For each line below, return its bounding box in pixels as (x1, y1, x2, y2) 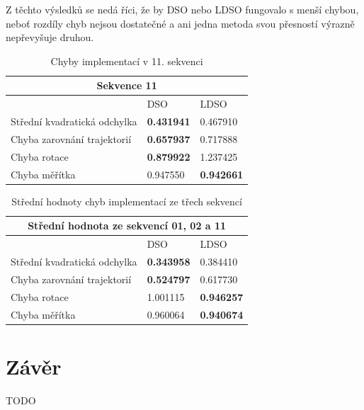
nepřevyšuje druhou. (6, 30, 94, 45)
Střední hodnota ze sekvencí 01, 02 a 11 (28, 218, 227, 233)
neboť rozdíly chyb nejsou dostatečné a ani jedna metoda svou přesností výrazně (6, 16, 355, 30)
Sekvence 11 (96, 78, 157, 93)
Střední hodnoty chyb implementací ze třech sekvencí (11, 193, 242, 208)
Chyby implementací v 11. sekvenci (50, 53, 203, 68)
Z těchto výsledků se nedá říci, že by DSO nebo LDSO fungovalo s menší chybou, (6, 2, 359, 16)
